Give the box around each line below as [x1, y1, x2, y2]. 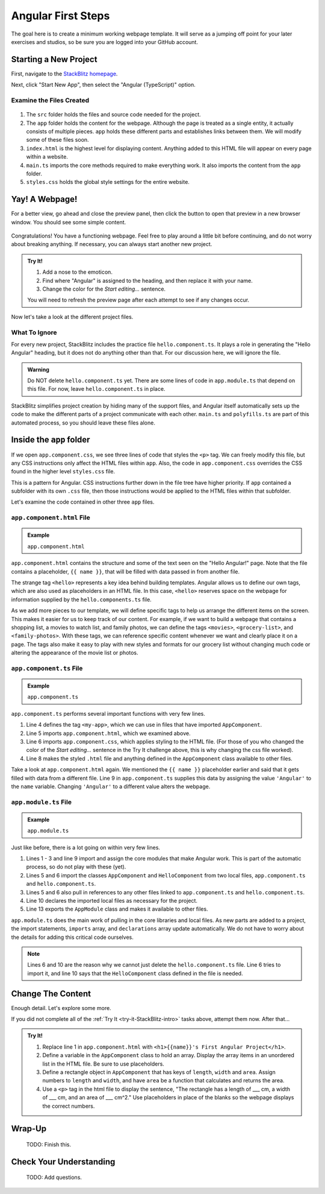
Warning [27, 365, 49, 373]
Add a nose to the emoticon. [42, 268, 113, 276]
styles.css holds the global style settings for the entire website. [26, 178, 190, 186]
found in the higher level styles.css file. [11, 468, 116, 475]
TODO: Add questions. [26, 1173, 82, 1181]
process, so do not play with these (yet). [26, 863, 126, 871]
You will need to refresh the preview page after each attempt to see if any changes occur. [27, 296, 250, 304]
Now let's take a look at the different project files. [11, 313, 134, 320]
